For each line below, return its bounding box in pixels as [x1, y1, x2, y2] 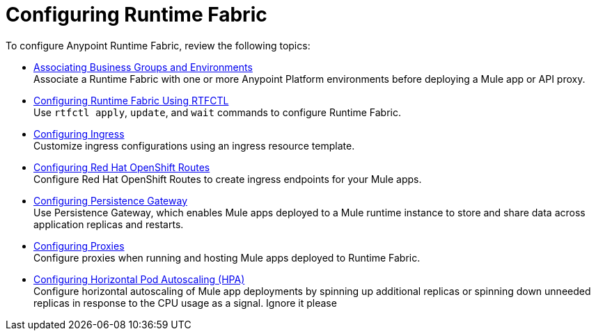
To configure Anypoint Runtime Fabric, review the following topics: [6, 39, 311, 51]
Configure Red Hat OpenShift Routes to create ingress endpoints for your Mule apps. [33, 173, 422, 185]
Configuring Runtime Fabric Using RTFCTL [33, 94, 229, 106]
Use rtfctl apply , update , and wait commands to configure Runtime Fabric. [33, 106, 401, 118]
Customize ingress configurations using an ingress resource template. [33, 139, 355, 152]
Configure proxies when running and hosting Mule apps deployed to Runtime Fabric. [33, 251, 421, 264]
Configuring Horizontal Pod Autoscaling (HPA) [33, 273, 245, 285]
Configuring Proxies [33, 239, 125, 252]
